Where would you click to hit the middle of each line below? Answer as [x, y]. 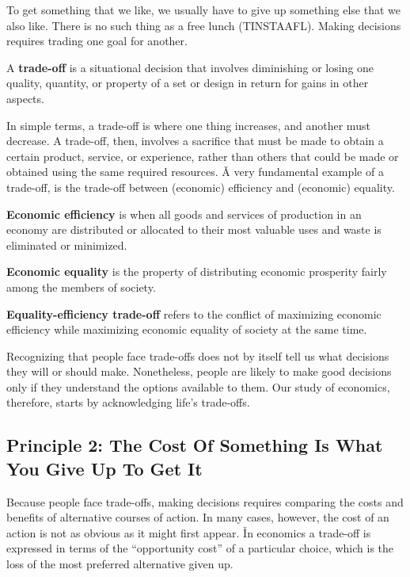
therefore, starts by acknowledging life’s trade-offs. [128, 402]
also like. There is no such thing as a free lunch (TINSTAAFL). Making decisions [204, 25]
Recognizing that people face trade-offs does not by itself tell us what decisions [198, 355]
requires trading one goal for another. [97, 41]
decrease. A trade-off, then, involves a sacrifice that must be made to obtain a [195, 141]
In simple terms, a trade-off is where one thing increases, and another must [188, 125]
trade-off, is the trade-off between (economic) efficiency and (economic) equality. [201, 187]
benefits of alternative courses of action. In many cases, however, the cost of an [198, 517]
